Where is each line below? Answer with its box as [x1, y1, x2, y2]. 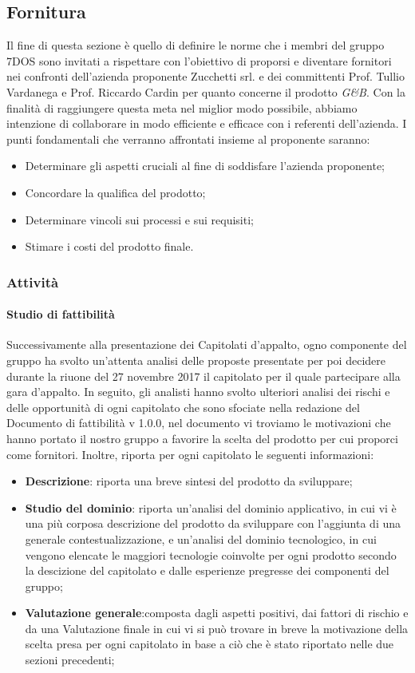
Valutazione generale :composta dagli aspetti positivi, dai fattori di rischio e [25, 604, 409, 621]
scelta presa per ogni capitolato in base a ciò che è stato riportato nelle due [25, 635, 394, 652]
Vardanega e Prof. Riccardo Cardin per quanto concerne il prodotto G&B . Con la [6, 83, 405, 100]
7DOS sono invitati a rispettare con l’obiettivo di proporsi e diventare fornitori [6, 52, 392, 69]
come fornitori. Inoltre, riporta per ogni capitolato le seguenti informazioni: [6, 445, 374, 462]
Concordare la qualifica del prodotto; [25, 184, 206, 200]
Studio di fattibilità [6, 306, 115, 323]
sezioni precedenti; [25, 651, 115, 668]
